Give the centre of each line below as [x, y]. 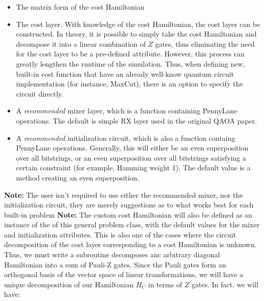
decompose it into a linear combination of [81, 43]
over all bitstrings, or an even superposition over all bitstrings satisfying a [131, 157]
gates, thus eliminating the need [205, 43]
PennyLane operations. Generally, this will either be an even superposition [132, 148]
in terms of [165, 284]
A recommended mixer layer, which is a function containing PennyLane [127, 111]
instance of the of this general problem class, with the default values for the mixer [132, 224]
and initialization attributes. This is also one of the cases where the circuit [120, 234]
